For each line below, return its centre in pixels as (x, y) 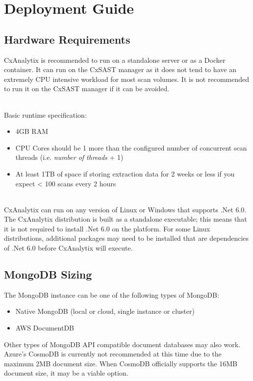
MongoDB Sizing (48, 274)
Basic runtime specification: (45, 114)
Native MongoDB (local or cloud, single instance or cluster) (105, 311)
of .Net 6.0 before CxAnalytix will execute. (68, 248)
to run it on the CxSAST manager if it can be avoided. (87, 89)
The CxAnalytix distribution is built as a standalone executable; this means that (126, 219)
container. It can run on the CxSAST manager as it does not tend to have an (120, 69)
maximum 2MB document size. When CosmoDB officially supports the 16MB (121, 363)
